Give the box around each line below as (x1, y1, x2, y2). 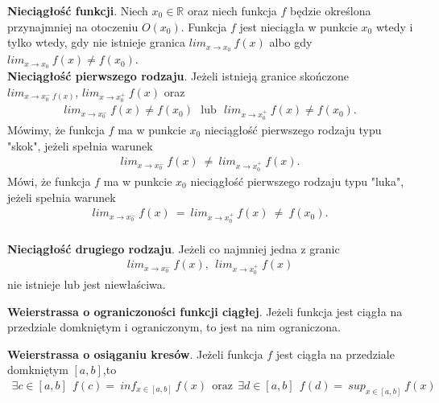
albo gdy (269, 34, 313, 51)
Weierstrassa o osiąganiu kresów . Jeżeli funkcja (7, 345, 263, 362)
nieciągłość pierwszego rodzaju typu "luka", (190, 173, 404, 189)
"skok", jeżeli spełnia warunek (7, 137, 153, 154)
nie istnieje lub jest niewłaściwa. (7, 275, 166, 292)
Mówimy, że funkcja (7, 121, 105, 138)
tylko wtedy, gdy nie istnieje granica (7, 34, 186, 51)
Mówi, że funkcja (7, 173, 91, 189)
